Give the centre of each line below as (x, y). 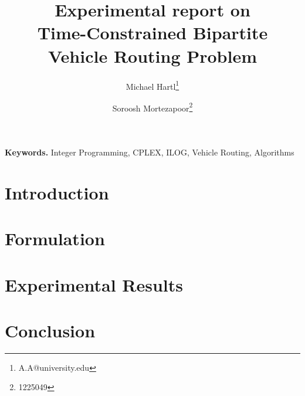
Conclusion (50, 330)
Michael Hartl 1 (152, 85)
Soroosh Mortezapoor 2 (152, 107)
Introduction (57, 192)
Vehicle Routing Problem (152, 55)
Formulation (55, 238)
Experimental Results (94, 284)
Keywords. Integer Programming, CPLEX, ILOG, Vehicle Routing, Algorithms (150, 152)
